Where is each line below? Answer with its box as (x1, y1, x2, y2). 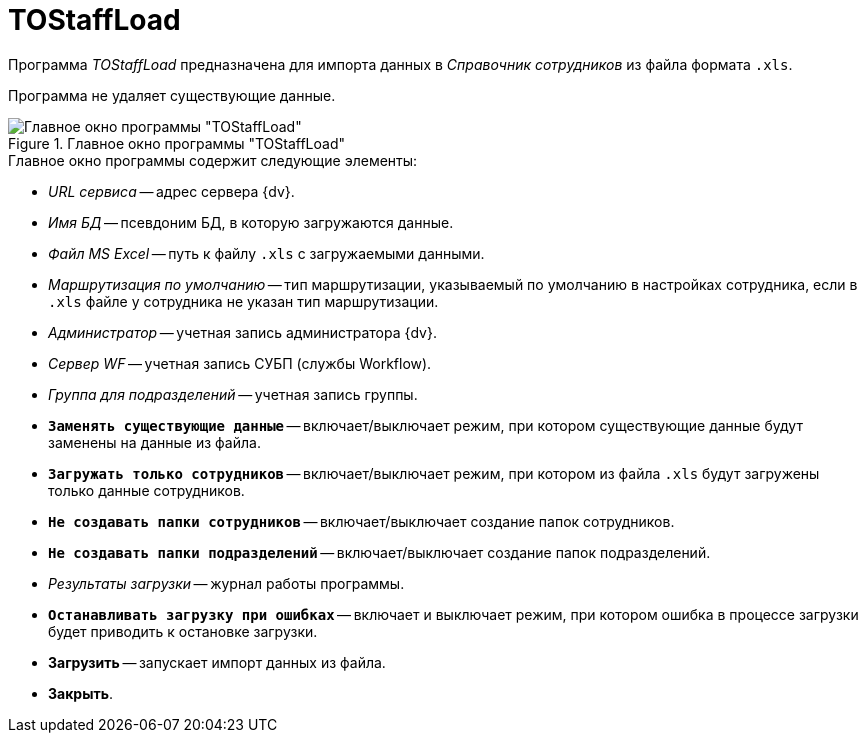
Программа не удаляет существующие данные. (8, 86, 336, 104)
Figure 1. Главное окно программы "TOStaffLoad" (8, 134, 345, 152)
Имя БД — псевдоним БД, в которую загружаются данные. (48, 213, 454, 231)
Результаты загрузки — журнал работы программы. (48, 574, 405, 592)
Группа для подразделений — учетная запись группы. (48, 385, 418, 403)
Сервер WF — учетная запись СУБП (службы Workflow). (48, 354, 432, 372)
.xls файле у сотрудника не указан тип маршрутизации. (48, 292, 439, 310)
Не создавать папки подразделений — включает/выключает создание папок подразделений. (48, 543, 711, 561)
